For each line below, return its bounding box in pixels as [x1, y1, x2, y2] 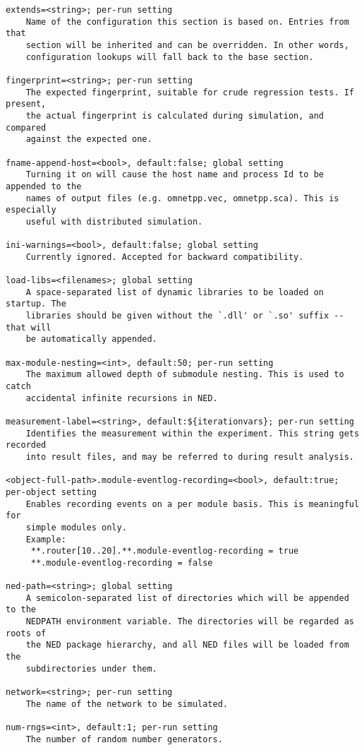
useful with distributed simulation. [25, 216, 203, 227]
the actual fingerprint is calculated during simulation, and [25, 110, 324, 121]
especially [6, 205, 56, 215]
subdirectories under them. [25, 663, 157, 674]
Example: [25, 534, 66, 544]
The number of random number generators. [25, 734, 223, 744]
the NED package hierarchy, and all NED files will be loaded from [25, 640, 349, 650]
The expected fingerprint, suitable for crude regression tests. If [25, 87, 354, 97]
